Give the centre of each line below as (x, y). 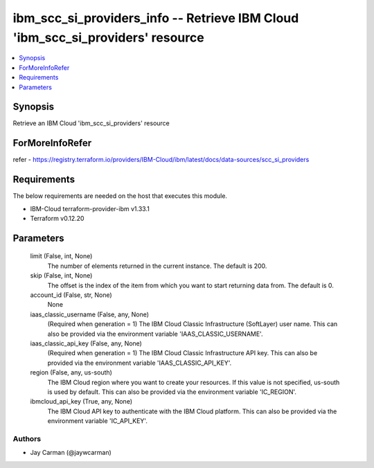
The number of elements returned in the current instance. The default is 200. (157, 266)
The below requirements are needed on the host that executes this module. (120, 196)
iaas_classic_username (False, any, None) (89, 314)
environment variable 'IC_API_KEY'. (98, 421)
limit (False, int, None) (61, 256)
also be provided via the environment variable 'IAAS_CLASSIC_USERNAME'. (155, 334)
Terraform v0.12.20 (57, 219)
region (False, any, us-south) (71, 372)
